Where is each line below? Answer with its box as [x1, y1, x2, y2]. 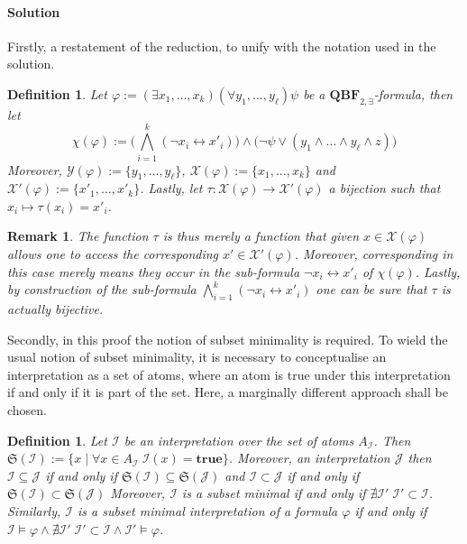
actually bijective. [7, 300, 104, 318]
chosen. [7, 401, 48, 420]
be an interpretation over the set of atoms [124, 430, 354, 449]
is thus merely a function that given [162, 226, 360, 245]
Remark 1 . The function [7, 226, 149, 245]
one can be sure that [316, 280, 427, 299]
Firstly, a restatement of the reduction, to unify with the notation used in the [7, 36, 436, 55]
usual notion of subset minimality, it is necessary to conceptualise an [7, 347, 387, 366]
